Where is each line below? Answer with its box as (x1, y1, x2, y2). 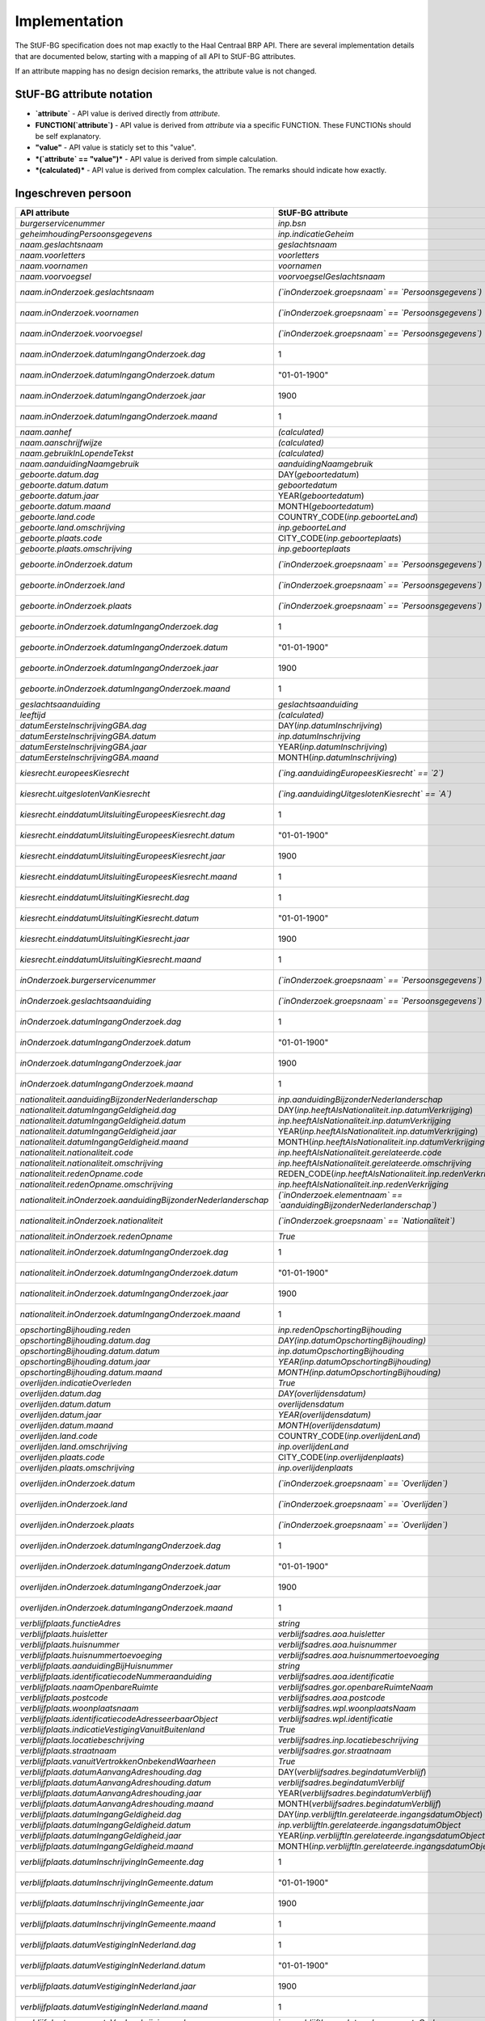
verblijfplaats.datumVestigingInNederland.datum (19, 1960, 206, 1972)
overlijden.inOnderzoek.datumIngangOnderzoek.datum (19, 1561, 230, 1572)
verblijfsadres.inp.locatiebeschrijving (277, 1735, 420, 1746)
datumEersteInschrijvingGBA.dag (19, 720, 147, 732)
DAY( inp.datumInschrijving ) (277, 720, 383, 732)
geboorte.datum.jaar (19, 490, 99, 501)
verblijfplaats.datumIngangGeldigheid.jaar (19, 1830, 182, 1842)
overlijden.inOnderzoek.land (19, 1499, 128, 1510)
